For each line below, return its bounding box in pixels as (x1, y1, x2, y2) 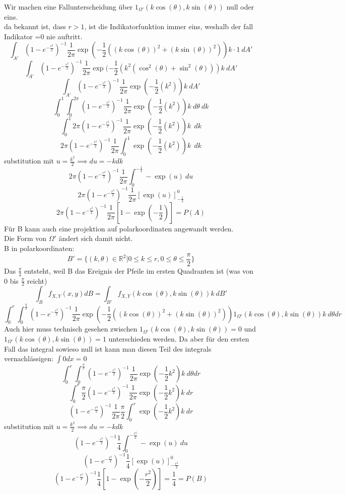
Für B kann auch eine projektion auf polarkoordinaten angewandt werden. (4, 223, 234, 233)
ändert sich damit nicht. (58, 233, 133, 243)
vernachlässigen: (4, 353, 53, 364)
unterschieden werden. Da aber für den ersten (108, 333, 249, 344)
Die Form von (4, 233, 47, 243)
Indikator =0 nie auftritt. (4, 31, 83, 41)
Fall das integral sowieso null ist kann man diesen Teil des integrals (4, 343, 212, 354)
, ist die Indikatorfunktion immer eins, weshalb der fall (84, 21, 253, 32)
